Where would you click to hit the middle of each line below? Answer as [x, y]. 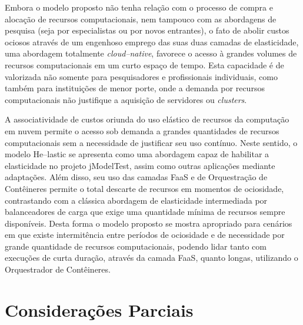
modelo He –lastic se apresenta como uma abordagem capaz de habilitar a [137, 154]
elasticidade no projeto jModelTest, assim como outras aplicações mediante [140, 165]
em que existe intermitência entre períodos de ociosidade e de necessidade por [145, 235]
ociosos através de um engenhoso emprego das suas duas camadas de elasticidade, [152, 42]
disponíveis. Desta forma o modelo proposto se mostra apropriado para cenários [149, 223]
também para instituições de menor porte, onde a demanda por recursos [135, 88]
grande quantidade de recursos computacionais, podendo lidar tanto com [136, 246]
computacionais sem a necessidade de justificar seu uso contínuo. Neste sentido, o [151, 142]
